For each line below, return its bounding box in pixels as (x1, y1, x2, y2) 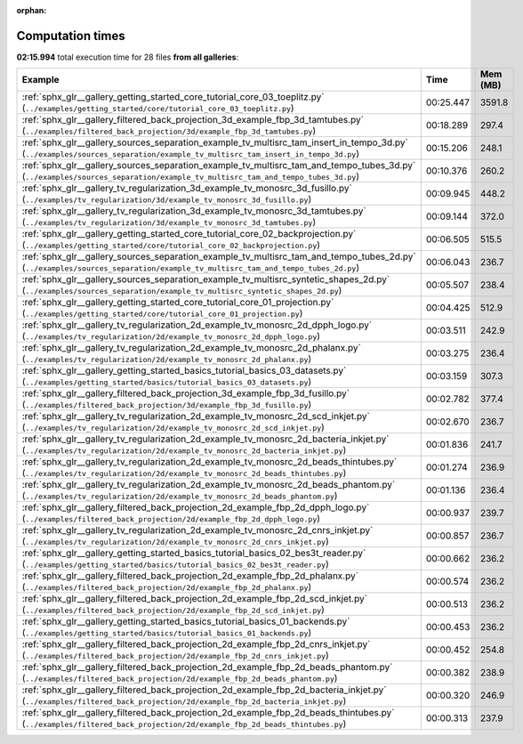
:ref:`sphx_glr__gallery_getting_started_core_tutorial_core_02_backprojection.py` (21, 228, 357, 240)
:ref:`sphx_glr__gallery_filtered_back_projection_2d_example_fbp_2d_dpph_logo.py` (21, 501, 370, 514)
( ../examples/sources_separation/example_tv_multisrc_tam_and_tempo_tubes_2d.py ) (21, 262, 360, 274)
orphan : (16, 5, 47, 15)
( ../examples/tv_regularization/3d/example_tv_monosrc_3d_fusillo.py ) (21, 193, 312, 206)
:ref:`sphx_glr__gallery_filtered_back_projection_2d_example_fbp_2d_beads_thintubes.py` (21, 707, 395, 719)
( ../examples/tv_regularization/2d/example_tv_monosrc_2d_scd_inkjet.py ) (21, 421, 325, 433)
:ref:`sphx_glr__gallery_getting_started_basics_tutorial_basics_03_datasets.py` (21, 365, 347, 377)
